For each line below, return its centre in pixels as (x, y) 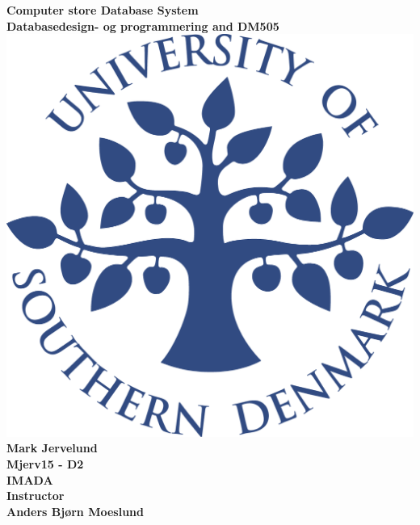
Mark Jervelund (52, 448)
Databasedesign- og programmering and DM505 (143, 25)
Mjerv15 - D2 (45, 463)
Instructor (36, 496)
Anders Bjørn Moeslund (75, 511)
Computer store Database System (103, 10)
